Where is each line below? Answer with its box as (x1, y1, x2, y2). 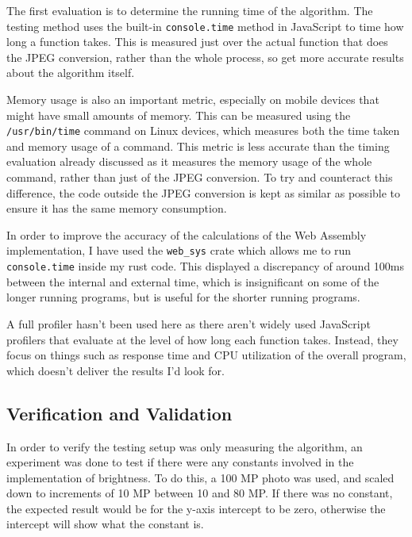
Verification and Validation (6, 401, 233, 425)
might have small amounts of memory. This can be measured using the (6, 106, 351, 123)
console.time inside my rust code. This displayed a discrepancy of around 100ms (6, 258, 405, 274)
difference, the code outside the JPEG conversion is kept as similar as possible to (6, 184, 401, 201)
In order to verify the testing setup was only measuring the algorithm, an (6, 438, 363, 455)
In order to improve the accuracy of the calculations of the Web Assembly (6, 226, 367, 243)
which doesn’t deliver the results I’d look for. (6, 362, 225, 378)
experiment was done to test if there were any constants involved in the (6, 454, 354, 470)
